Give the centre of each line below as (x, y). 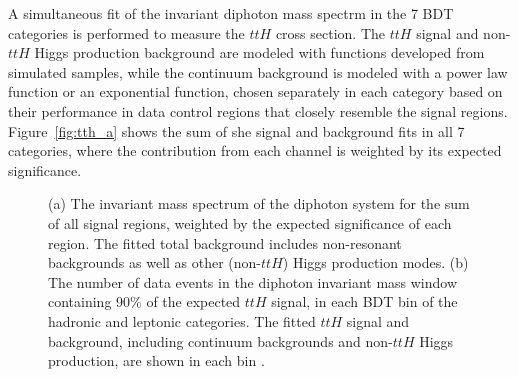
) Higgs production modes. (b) (375, 262)
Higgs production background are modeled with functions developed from (259, 52)
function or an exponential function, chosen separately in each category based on (255, 91)
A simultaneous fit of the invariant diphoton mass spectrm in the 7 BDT (231, 13)
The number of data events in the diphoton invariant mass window (253, 281)
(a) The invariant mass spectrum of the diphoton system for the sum (259, 203)
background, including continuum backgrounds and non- (220, 340)
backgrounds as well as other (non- (155, 262)
